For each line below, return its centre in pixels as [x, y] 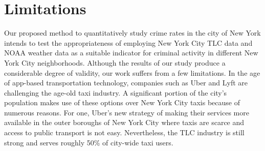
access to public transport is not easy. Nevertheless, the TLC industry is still [124, 132]
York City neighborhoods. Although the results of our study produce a [115, 62]
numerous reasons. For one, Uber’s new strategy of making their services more [127, 112]
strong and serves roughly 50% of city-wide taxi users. [89, 142]
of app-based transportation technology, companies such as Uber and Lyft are [126, 83]
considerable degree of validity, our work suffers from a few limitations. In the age [132, 72]
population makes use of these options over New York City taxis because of [122, 102]
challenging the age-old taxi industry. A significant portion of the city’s [116, 92]
